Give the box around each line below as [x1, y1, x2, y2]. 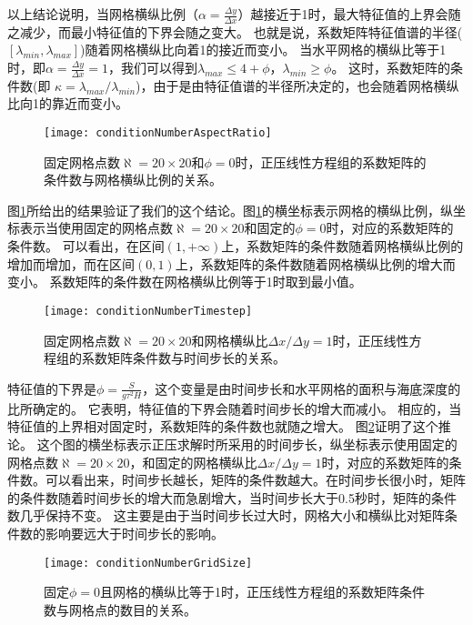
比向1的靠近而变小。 [7, 94, 128, 113]
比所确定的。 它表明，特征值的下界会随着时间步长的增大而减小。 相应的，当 [7, 398, 462, 418]
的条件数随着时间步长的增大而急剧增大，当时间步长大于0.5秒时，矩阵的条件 [7, 488, 457, 507]
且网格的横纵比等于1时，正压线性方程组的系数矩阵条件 [100, 582, 426, 601]
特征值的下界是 [7, 378, 96, 398]
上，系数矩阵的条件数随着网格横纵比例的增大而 [175, 254, 456, 273]
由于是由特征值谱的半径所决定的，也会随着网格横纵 [153, 76, 459, 95]
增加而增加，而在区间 [7, 254, 135, 273]
